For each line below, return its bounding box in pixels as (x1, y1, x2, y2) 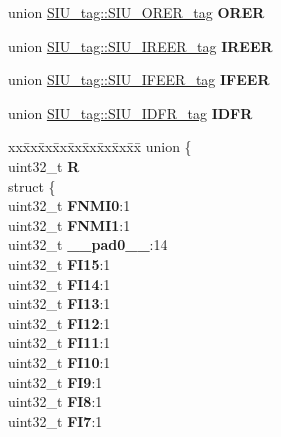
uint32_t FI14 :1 (8, 273, 111, 294)
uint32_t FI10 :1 (8, 351, 111, 372)
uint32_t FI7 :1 (8, 410, 103, 431)
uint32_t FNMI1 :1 (8, 214, 131, 235)
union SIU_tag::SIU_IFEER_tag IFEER (8, 69, 270, 90)
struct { (8, 175, 56, 196)
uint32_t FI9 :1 (8, 371, 103, 392)
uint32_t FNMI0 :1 (8, 195, 131, 216)
